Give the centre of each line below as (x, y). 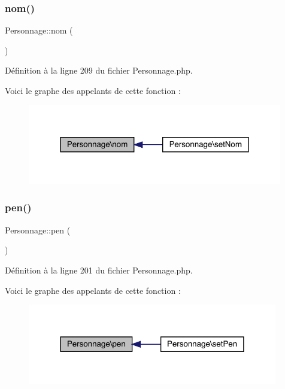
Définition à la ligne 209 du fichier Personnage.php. (99, 70)
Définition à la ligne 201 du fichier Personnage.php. (99, 270)
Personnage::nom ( (39, 30)
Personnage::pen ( (38, 230)
